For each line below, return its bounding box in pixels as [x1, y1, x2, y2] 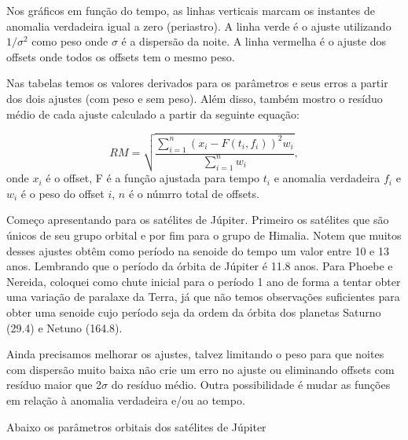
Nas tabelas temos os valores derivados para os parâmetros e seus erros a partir [6, 75, 388, 91]
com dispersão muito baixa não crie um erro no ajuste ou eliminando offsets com [6, 361, 395, 377]
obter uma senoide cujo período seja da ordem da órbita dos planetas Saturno [6, 304, 381, 321]
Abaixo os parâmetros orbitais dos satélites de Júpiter [6, 418, 266, 434]
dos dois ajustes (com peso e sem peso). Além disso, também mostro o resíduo [6, 90, 383, 106]
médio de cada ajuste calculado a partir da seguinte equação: [6, 105, 300, 122]
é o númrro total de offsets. [128, 185, 259, 201]
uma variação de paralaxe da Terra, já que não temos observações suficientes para [6, 288, 400, 305]
